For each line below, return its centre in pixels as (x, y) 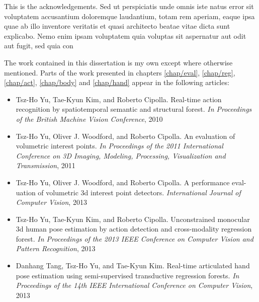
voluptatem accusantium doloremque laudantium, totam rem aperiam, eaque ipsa (129, 16)
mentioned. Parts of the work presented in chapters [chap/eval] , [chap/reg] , (120, 72)
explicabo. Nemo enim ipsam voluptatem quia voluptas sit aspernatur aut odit (125, 35)
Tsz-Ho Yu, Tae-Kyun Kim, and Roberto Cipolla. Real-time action (119, 99)
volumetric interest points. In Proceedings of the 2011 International (119, 146)
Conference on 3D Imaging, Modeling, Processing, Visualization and (121, 155)
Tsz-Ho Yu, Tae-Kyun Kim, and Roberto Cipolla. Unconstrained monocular (133, 219)
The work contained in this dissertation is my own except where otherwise (118, 62)
